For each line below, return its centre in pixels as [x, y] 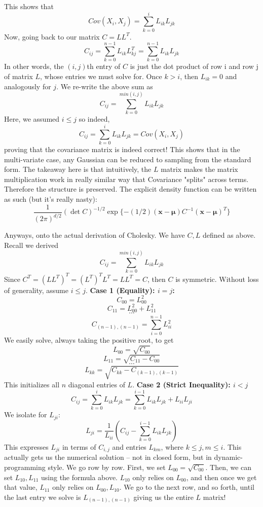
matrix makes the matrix [199, 169]
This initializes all [32, 384]
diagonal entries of [97, 384]
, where [172, 446]
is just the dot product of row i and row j [194, 66]
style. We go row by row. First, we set [107, 467]
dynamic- [228, 457]
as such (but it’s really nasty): [51, 199]
